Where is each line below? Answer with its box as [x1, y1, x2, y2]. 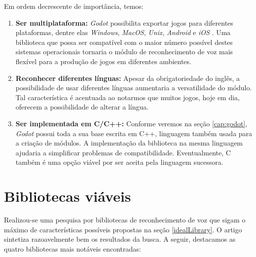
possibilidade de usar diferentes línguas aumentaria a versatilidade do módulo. [15, 82, 252, 93]
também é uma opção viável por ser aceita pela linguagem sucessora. [15, 157, 223, 167]
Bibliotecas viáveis [4, 186, 131, 206]
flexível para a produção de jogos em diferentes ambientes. [15, 56, 191, 66]
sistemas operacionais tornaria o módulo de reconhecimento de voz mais [15, 46, 233, 57]
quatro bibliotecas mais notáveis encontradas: [4, 243, 141, 254]
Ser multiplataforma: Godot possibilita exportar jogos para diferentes [15, 17, 233, 28]
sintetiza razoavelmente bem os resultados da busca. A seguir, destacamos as [4, 234, 236, 244]
